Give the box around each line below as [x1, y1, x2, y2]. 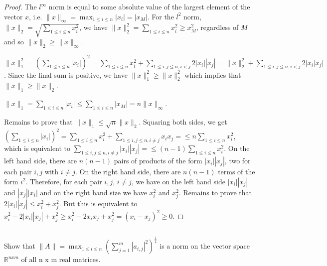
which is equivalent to [4, 143, 71, 153]
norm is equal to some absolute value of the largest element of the [48, 1, 250, 11]
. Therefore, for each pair [25, 176, 102, 186]
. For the [147, 11, 174, 21]
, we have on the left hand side [132, 176, 225, 186]
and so [4, 36, 24, 47]
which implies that [184, 69, 241, 80]
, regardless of [196, 22, 239, 32]
